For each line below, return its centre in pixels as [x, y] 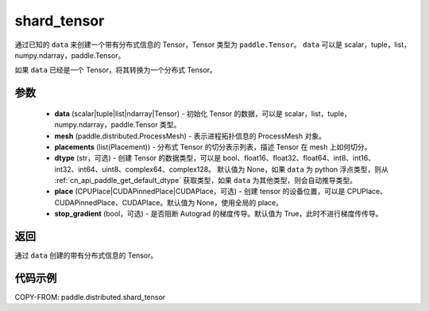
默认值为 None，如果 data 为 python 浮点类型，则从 [303, 169]
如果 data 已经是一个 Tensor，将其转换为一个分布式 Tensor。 [116, 70]
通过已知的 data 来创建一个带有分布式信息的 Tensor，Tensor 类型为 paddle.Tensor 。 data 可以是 [179, 45]
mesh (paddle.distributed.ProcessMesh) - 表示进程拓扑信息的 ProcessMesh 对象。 [190, 136]
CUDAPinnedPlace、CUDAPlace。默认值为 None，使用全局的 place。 [169, 202]
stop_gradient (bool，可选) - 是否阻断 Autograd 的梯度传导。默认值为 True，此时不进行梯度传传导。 [218, 214]
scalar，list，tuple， [318, 113]
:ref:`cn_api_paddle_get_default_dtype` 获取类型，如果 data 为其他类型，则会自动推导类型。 [206, 181]
